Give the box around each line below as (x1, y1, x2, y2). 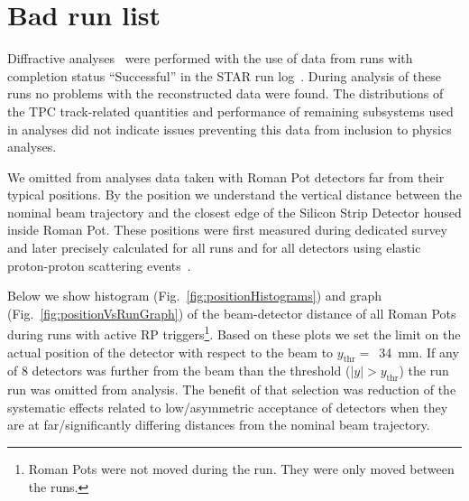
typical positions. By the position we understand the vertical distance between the (7, 185, 462, 204)
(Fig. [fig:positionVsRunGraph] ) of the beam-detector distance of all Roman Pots (7, 303, 456, 322)
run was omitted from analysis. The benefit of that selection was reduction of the (7, 380, 456, 399)
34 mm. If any (379, 342, 459, 361)
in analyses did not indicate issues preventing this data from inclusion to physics (7, 119, 452, 138)
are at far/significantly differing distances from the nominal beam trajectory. (7, 415, 430, 434)
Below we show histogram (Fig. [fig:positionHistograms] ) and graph (7, 286, 382, 305)
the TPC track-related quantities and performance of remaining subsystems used (7, 101, 454, 120)
